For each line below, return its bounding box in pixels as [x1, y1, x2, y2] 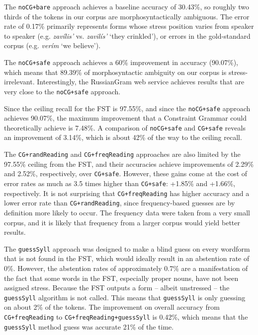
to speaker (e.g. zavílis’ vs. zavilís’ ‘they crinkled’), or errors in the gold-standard [4, 30, 251, 41]
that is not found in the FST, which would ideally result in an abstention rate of [4, 253, 250, 264]
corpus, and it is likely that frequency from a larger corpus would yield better [4, 217, 240, 227]
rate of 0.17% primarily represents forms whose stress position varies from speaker [4, 21, 254, 31]
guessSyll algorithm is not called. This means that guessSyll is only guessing [4, 292, 246, 302]
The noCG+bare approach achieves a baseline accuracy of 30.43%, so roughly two [4, 1, 249, 11]
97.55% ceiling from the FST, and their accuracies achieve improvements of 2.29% [4, 158, 254, 169]
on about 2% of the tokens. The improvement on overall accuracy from [4, 302, 220, 312]
